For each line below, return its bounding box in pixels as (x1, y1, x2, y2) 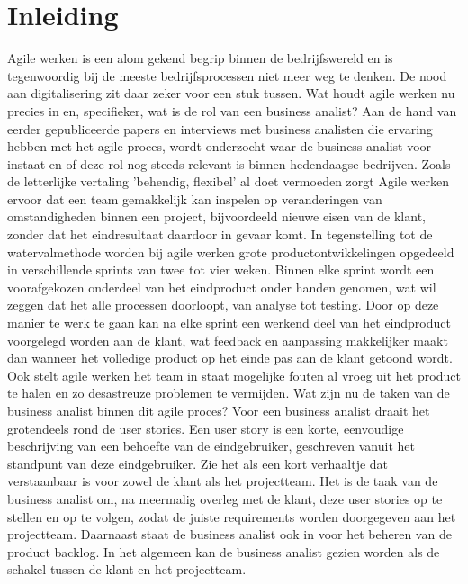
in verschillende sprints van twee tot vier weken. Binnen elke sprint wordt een (7, 260, 435, 279)
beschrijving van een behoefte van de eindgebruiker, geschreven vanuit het (7, 436, 415, 455)
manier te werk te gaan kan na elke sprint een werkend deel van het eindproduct (7, 313, 451, 332)
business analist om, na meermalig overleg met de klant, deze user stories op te (7, 489, 443, 508)
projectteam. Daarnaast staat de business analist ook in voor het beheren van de (7, 525, 452, 544)
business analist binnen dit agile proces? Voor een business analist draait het (7, 401, 430, 419)
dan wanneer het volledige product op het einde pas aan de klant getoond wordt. (7, 348, 453, 367)
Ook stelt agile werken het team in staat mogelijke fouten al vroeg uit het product (7, 365, 461, 384)
